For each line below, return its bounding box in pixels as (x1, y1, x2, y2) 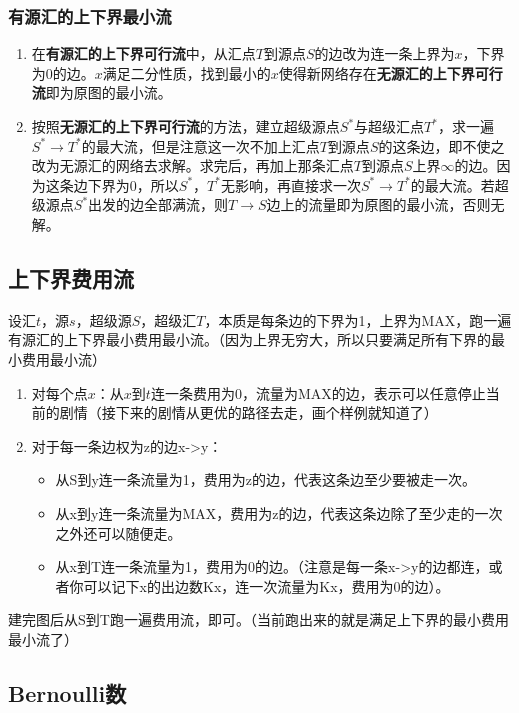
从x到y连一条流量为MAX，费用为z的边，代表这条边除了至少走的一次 (55, 502, 503, 523)
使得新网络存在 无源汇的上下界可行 (278, 62, 503, 83)
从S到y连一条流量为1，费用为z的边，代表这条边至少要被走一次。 (55, 469, 476, 490)
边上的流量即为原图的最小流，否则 (266, 194, 491, 215)
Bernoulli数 (8, 677, 127, 708)
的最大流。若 (410, 174, 495, 195)
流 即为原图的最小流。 (31, 82, 172, 103)
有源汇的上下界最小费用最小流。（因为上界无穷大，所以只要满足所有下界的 (8, 329, 491, 350)
